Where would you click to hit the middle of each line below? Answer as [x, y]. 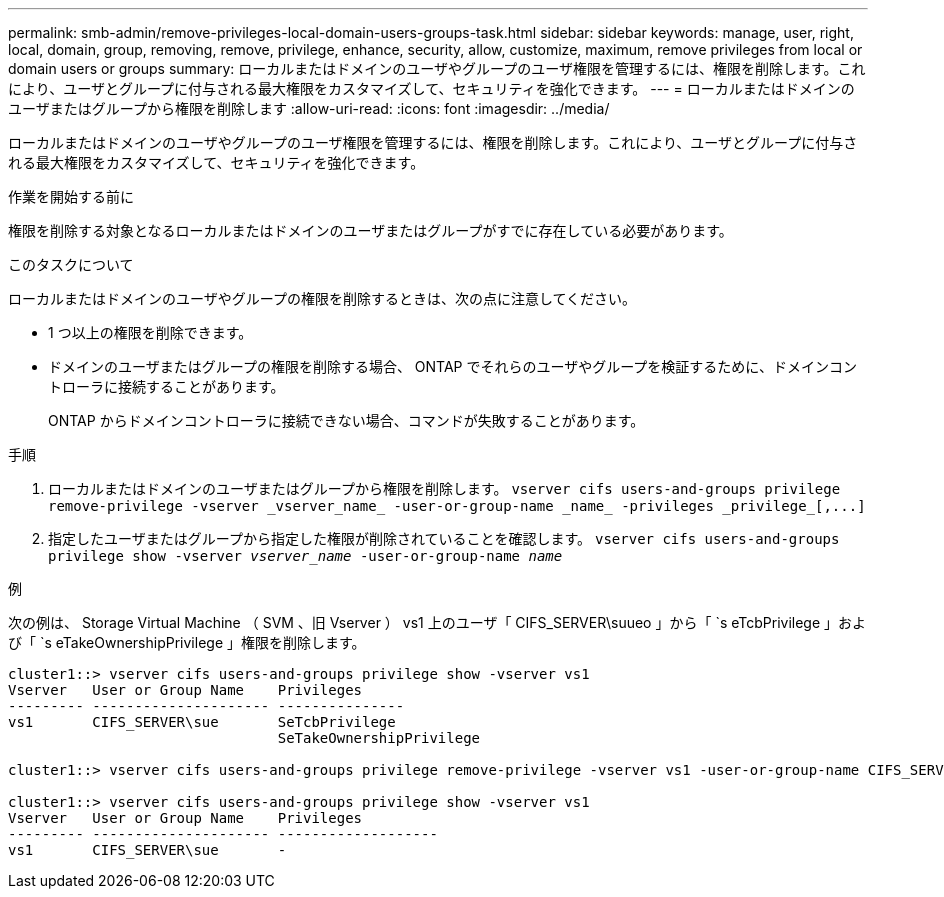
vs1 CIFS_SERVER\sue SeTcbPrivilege [202, 722]
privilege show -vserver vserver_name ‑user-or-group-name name [305, 556]
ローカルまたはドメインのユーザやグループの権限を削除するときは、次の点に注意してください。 [322, 298]
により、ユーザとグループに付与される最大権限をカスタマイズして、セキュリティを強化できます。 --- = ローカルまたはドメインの [431, 88]
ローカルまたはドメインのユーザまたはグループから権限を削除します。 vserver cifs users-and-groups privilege [444, 488]
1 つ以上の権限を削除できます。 [150, 332]
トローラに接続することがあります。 [166, 386]
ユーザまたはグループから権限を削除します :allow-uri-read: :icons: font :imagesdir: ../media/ [309, 108]
